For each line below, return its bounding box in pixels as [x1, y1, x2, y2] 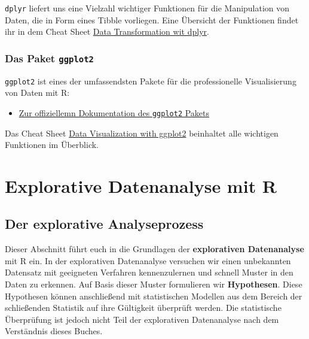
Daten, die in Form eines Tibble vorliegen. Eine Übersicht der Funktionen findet [5, 13, 299, 26]
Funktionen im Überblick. [5, 138, 99, 151]
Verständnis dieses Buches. [5, 325, 103, 337]
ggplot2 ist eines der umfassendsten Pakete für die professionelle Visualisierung [5, 74, 296, 87]
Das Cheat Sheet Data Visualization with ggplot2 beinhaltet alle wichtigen [5, 126, 279, 139]
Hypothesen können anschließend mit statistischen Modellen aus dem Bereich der [5, 289, 302, 302]
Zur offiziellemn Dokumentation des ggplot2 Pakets [19, 106, 210, 119]
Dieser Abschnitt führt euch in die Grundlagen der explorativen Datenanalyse [5, 243, 304, 255]
